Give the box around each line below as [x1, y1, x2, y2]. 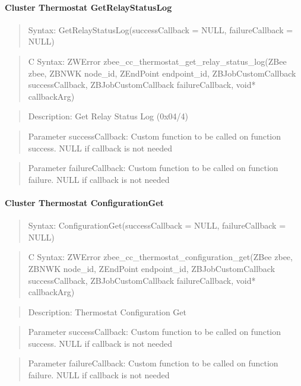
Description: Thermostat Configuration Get [28, 305, 186, 318]
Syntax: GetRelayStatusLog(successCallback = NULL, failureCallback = [28, 23, 293, 36]
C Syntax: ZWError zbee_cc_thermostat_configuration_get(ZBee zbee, [28, 251, 293, 263]
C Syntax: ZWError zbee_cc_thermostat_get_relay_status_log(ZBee [28, 55, 287, 67]
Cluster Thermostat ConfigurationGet [5, 196, 164, 208]
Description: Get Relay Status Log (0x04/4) [28, 110, 189, 122]
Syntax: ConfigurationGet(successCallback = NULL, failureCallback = [28, 219, 286, 232]
